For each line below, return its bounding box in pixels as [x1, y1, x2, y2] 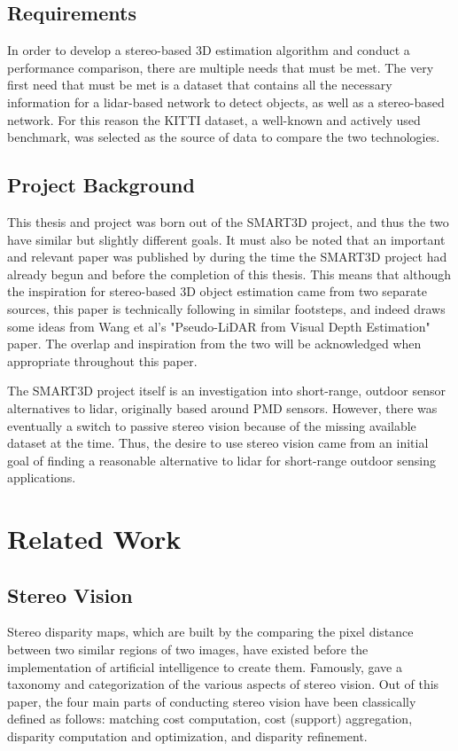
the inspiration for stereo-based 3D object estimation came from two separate [7, 282, 428, 301]
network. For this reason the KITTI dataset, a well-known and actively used [7, 110, 421, 129]
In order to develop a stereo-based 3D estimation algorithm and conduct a [7, 41, 410, 59]
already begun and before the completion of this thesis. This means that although [7, 264, 451, 283]
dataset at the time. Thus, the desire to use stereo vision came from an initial [7, 434, 429, 452]
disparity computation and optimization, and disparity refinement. [7, 727, 368, 746]
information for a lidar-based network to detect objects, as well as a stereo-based [7, 92, 445, 111]
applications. [7, 468, 76, 487]
